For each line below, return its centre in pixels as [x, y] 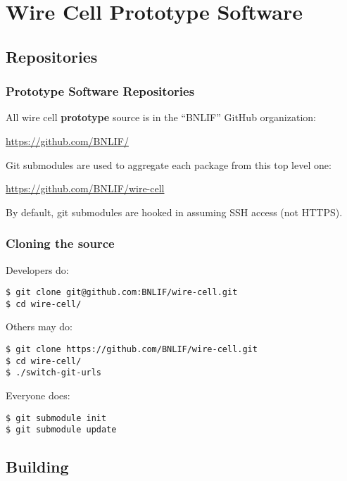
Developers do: [37, 269]
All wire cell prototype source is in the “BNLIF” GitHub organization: [161, 117]
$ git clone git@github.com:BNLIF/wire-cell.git [122, 293]
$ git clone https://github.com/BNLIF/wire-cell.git [132, 350]
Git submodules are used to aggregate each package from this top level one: [169, 164]
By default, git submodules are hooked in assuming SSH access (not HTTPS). [174, 212]
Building [37, 467]
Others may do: [39, 326]
